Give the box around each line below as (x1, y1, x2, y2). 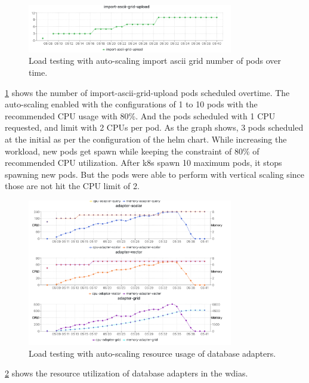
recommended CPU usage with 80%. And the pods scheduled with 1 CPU (5, 109, 276, 122)
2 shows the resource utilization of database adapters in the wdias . (5, 367, 248, 379)
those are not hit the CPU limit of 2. (5, 180, 140, 192)
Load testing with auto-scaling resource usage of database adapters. (29, 347, 276, 359)
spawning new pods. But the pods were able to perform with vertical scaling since (5, 168, 304, 180)
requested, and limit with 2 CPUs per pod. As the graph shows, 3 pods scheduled (5, 121, 304, 134)
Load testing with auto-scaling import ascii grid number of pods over (29, 54, 282, 67)
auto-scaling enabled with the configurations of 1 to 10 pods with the (5, 98, 258, 110)
